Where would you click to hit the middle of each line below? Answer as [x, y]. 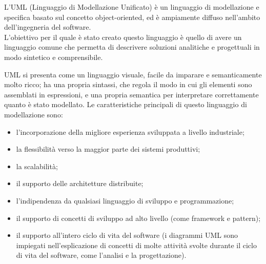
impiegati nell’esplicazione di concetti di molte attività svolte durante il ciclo [136, 245]
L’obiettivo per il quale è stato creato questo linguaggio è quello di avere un [123, 37]
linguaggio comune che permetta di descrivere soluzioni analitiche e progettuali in [132, 47]
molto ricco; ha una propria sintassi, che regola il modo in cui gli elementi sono [128, 84]
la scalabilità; [37, 166]
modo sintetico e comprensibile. [54, 57]
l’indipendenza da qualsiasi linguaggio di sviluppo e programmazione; [125, 200]
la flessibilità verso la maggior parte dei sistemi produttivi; [108, 149]
